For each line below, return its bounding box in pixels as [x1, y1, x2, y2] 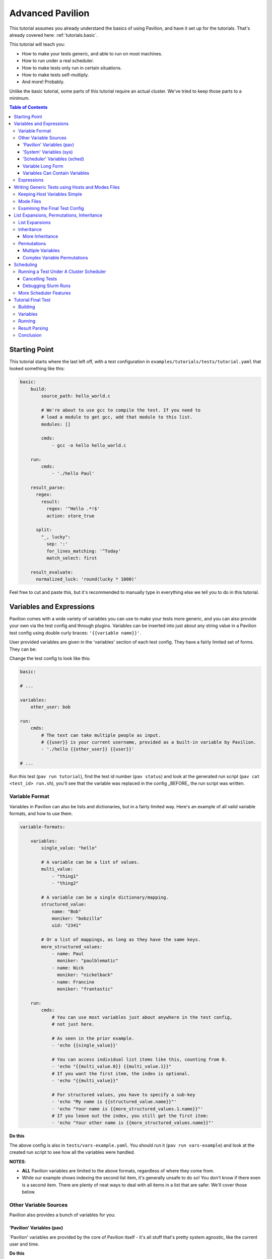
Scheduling [14, 262, 37, 268]
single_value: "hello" [41, 845, 98, 851]
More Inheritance [23, 233, 58, 239]
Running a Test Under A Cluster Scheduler [18, 268, 106, 274]
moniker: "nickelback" [57, 972, 113, 978]
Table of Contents [9, 104, 48, 110]
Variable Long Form [23, 163, 63, 169]
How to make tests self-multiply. [22, 72, 89, 78]
